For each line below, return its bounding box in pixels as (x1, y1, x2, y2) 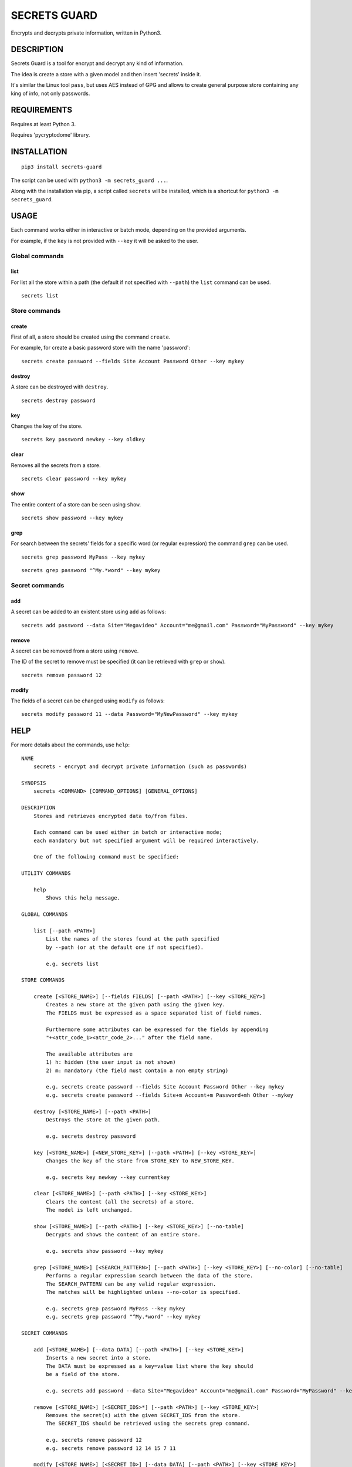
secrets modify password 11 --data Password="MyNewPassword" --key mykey (21, 711, 238, 718)
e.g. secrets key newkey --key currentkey (46, 1174, 170, 1181)
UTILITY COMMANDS (21, 870, 71, 877)
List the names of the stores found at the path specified (46, 936, 219, 942)
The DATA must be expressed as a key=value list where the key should (46, 1363, 253, 1370)
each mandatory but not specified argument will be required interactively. (33, 837, 260, 844)
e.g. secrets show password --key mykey (46, 1248, 164, 1255)
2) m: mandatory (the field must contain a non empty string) (46, 1067, 229, 1074)
